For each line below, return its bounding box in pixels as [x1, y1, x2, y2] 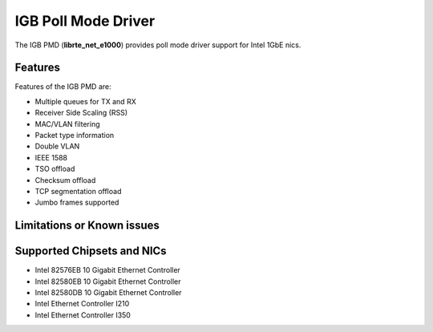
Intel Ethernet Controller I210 [34, 299, 130, 309]
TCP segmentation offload [34, 186, 122, 196]
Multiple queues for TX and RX [34, 96, 136, 106]
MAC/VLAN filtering [34, 119, 100, 128]
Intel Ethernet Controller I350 [34, 310, 132, 320]
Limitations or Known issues [14, 219, 160, 233]
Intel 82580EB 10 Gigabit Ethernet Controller [34, 277, 181, 286]
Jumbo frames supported [34, 197, 119, 208]
